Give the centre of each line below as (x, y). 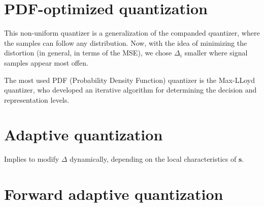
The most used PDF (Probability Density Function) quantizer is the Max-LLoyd (129, 80)
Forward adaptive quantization (114, 194)
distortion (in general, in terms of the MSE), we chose (88, 53)
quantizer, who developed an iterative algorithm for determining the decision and (130, 90)
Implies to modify (32, 159)
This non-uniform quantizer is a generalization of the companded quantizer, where (132, 33)
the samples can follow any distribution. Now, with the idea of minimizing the (126, 42)
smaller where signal (216, 53)
